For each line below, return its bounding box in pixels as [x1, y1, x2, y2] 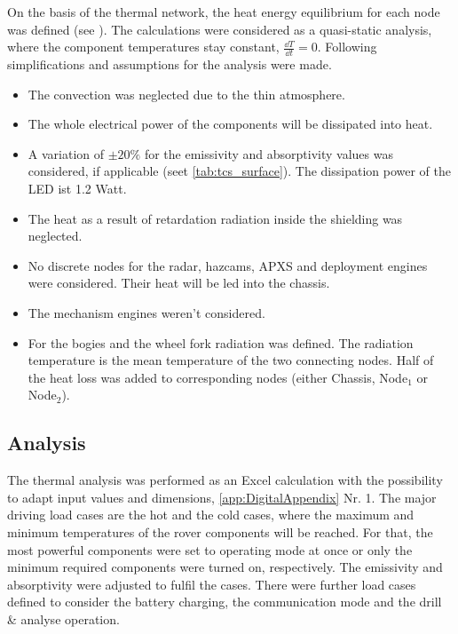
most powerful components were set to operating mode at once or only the [7, 540, 413, 559]
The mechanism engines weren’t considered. [28, 303, 265, 321]
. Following [317, 37, 377, 56]
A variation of [28, 144, 105, 162]
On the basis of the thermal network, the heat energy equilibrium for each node [7, 3, 440, 20]
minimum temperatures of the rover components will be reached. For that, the [7, 522, 433, 541]
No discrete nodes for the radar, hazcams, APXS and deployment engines [28, 256, 428, 274]
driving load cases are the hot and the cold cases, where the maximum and [7, 505, 415, 524]
